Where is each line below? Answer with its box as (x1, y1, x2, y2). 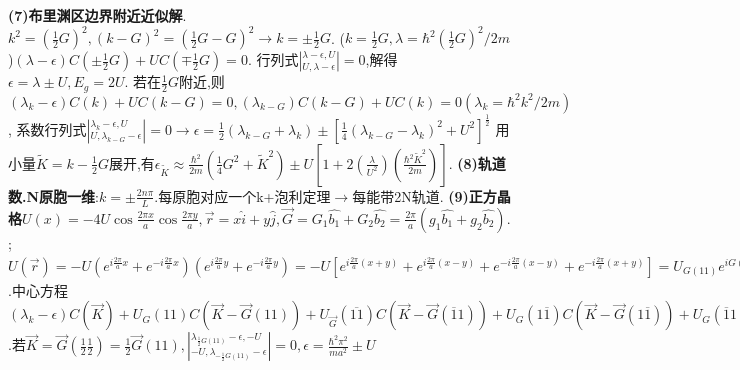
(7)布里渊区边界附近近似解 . (8, 5, 187, 25)
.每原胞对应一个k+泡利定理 (154, 185, 331, 206)
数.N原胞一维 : (8, 185, 99, 206)
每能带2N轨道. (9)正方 (352, 185, 497, 206)
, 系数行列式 (8, 118, 87, 139)
